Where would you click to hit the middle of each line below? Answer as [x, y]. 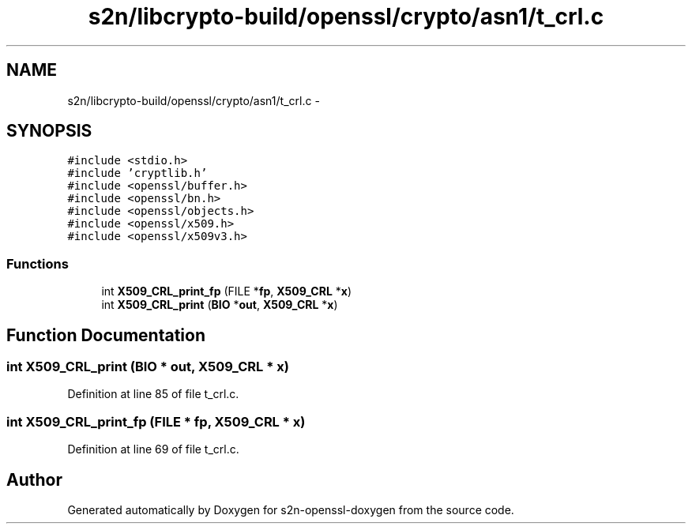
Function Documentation [106, 335]
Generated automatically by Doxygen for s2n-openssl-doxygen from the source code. [291, 510]
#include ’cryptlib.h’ [137, 173]
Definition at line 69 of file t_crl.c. [153, 449]
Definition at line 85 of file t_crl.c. [153, 394]
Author [34, 479]
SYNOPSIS [49, 131]
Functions [38, 263]
